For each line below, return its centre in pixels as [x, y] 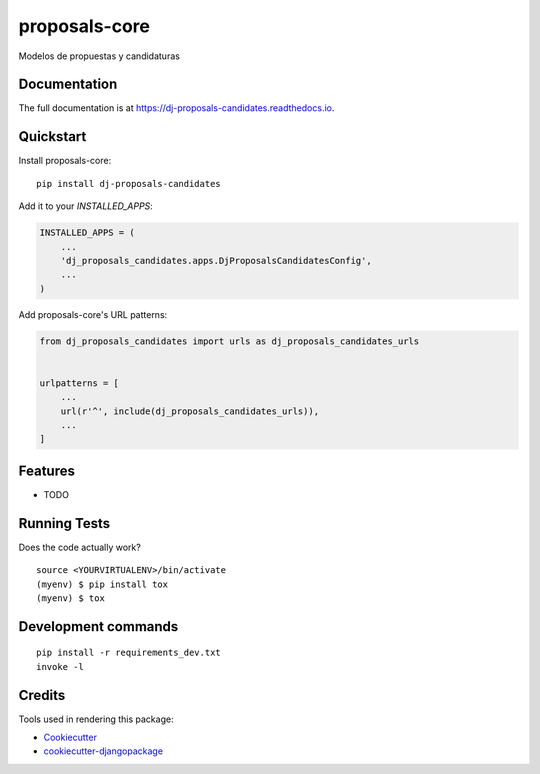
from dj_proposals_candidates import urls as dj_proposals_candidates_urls [229, 341]
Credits [42, 695]
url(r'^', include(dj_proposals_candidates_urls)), [190, 411]
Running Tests [64, 523]
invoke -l [60, 666]
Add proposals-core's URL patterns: [93, 314]
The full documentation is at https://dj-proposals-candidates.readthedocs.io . [176, 108]
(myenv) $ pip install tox [102, 584]
